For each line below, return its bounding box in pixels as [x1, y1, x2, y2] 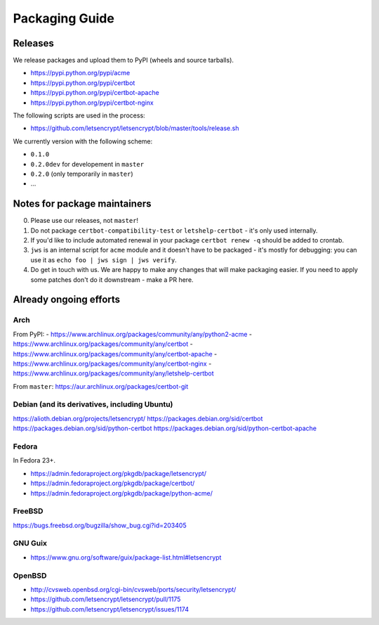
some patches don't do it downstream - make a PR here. [30, 275, 194, 284]
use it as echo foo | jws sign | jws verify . [30, 255, 177, 264]
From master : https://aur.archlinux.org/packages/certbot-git [13, 382, 189, 390]
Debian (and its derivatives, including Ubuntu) [13, 399, 173, 409]
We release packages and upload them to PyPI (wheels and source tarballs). [13, 56, 234, 65]
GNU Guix [13, 539, 47, 548]
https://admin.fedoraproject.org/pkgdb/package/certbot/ [30, 479, 195, 488]
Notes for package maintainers [13, 198, 152, 210]
